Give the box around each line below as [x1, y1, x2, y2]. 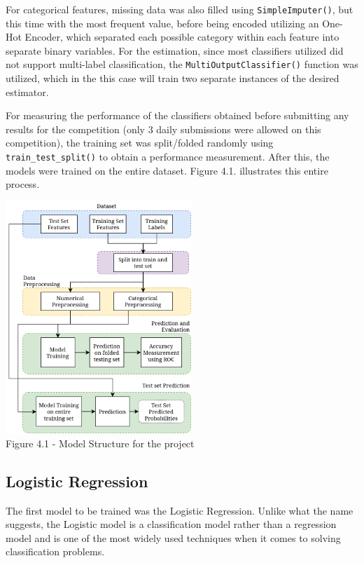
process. [6, 177, 40, 191]
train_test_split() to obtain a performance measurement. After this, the [6, 149, 330, 164]
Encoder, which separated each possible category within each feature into [24, 29, 339, 44]
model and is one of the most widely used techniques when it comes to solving [6, 530, 341, 545]
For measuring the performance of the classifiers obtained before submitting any [6, 108, 349, 123]
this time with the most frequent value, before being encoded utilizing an [6, 15, 319, 30]
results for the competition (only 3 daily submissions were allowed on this [6, 121, 321, 136]
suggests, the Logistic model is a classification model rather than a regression [6, 517, 337, 531]
